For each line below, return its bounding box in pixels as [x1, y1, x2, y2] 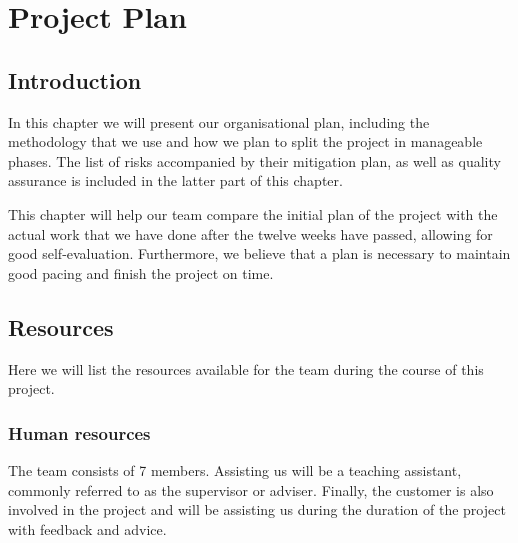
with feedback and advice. [8, 518, 167, 539]
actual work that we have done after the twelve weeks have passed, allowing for [8, 223, 493, 244]
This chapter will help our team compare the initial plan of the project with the [8, 203, 498, 224]
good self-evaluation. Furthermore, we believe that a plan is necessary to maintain [8, 243, 511, 264]
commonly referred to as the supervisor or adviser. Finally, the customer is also [8, 479, 494, 500]
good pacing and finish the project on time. [8, 262, 274, 283]
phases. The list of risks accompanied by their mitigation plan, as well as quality [8, 150, 501, 171]
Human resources [8, 420, 151, 445]
